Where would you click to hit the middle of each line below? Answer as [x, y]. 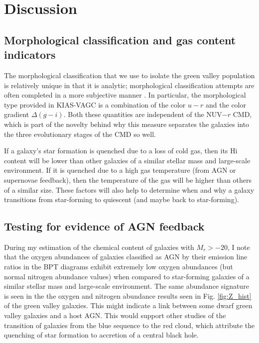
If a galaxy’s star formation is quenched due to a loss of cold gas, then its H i [121, 151]
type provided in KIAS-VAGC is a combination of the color [95, 104]
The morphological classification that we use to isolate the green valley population [129, 75]
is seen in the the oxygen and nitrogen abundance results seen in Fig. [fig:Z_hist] [128, 295]
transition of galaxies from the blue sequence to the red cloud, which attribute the [129, 325]
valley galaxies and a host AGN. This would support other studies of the [115, 315]
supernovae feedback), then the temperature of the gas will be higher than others [128, 179]
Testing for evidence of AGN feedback [104, 226]
